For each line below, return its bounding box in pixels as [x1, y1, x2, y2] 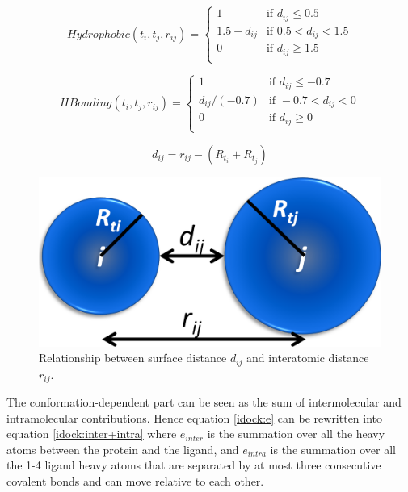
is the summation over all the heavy [207, 425, 385, 442]
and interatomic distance [246, 349, 369, 366]
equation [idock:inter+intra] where [6, 425, 177, 442]
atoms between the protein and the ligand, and [6, 440, 239, 457]
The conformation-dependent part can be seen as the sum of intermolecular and [6, 394, 402, 410]
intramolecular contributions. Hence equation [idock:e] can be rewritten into [6, 409, 383, 426]
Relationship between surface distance [39, 349, 227, 366]
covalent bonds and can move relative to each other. [6, 472, 264, 489]
